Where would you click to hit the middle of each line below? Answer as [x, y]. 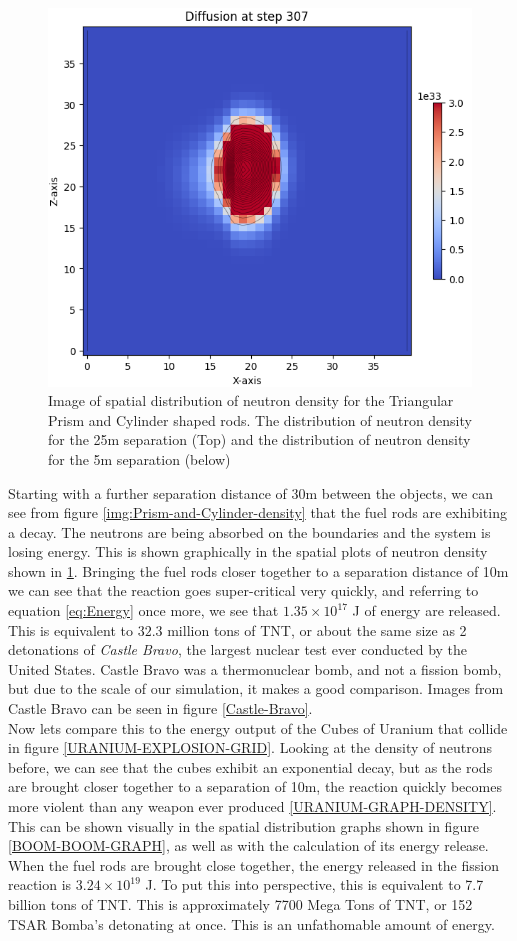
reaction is [40, 884]
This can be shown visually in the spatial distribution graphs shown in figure [243, 825]
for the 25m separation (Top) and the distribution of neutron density [259, 439]
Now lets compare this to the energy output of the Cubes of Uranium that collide [258, 727]
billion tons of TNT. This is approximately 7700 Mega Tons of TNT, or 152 [240, 903]
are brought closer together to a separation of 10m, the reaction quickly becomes [255, 786]
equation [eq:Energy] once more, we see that [143, 610]
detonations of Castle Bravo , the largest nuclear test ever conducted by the [238, 649]
